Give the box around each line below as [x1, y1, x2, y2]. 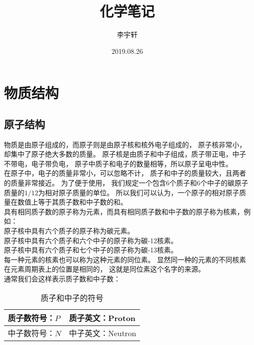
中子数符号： [8, 327, 55, 339]
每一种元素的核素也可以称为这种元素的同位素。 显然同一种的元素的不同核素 [4, 254, 246, 264]
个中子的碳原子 [200, 178, 249, 188]
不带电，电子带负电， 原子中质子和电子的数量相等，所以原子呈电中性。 [4, 158, 232, 168]
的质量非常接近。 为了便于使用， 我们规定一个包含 [4, 178, 166, 188]
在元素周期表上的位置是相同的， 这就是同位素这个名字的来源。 [4, 264, 205, 274]
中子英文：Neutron [69, 327, 137, 339]
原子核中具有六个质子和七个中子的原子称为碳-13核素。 [4, 245, 178, 255]
